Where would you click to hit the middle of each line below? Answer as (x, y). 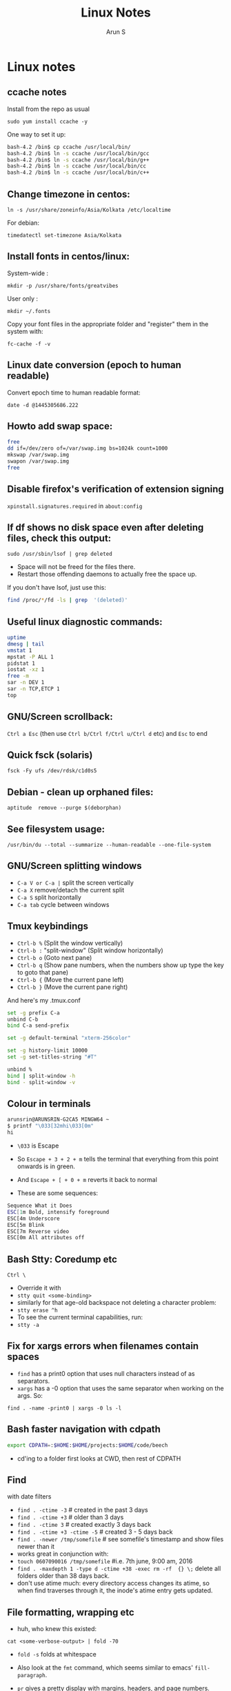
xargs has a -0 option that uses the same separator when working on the (120, 1388)
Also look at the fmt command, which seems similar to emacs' (105, 1668)
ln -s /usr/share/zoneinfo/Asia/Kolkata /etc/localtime (89, 210)
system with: (25, 331)
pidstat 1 (21, 663)
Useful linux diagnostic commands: (85, 622)
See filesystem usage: (56, 829)
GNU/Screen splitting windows (74, 866)
